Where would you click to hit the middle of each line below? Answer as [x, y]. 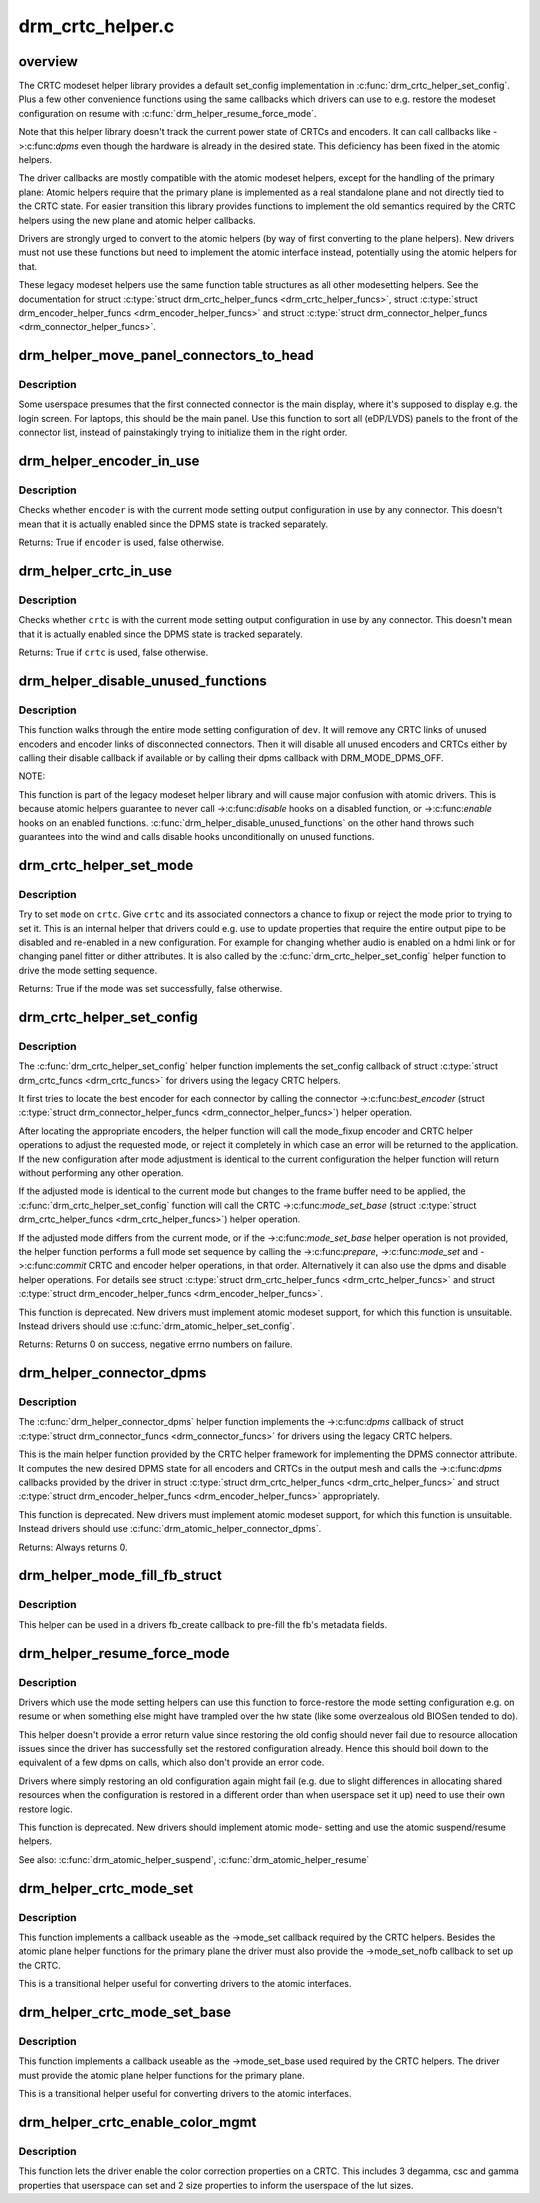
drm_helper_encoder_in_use [109, 461]
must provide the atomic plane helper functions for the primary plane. [161, 2075]
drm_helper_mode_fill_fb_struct [120, 1575]
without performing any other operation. [101, 1173]
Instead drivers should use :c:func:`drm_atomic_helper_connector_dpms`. [170, 1529]
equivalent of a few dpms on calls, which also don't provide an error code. [171, 1762]
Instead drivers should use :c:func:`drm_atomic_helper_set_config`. [156, 1326]
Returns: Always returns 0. [73, 1547]
